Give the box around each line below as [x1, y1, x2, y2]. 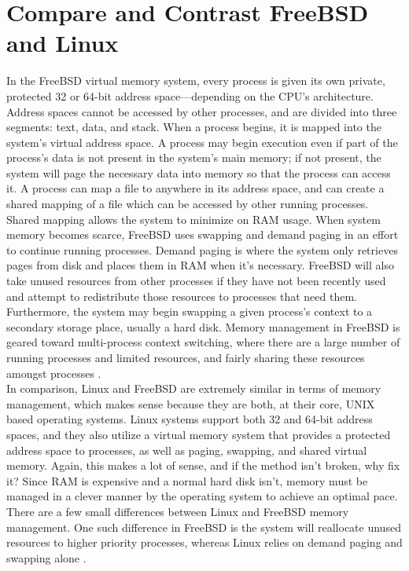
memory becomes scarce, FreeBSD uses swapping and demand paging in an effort [6, 226, 399, 243]
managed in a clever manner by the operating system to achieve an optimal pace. [6, 488, 398, 504]
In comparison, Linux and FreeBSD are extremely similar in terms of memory [6, 380, 381, 397]
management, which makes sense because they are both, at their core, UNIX [6, 395, 375, 412]
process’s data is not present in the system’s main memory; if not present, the [6, 149, 381, 166]
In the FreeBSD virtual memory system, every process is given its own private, [6, 72, 385, 89]
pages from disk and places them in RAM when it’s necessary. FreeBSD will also [6, 257, 394, 273]
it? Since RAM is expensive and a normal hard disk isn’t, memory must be [6, 472, 368, 489]
